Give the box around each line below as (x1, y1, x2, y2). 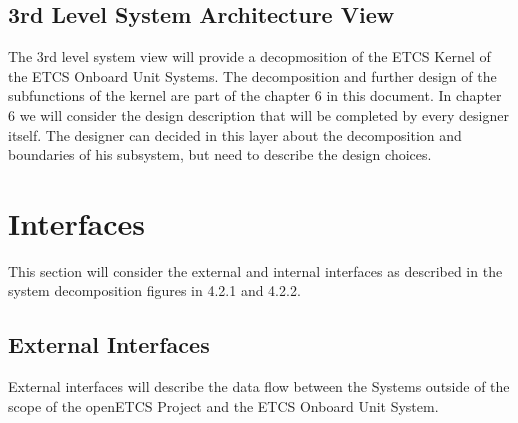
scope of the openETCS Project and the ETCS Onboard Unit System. (8, 395, 439, 416)
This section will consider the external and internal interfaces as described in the (8, 260, 503, 281)
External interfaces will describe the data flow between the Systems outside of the (8, 376, 510, 397)
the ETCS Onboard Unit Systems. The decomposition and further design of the (8, 65, 497, 86)
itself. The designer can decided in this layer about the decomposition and (8, 124, 462, 145)
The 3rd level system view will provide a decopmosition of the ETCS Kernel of (8, 46, 491, 67)
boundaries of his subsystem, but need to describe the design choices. (8, 144, 432, 165)
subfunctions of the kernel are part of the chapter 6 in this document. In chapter (8, 85, 502, 106)
